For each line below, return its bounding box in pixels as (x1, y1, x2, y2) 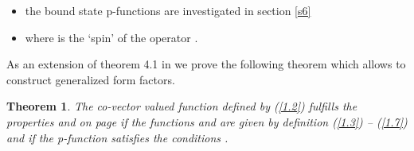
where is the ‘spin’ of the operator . (25, 29, 198, 45)
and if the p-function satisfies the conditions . (6, 129, 228, 145)
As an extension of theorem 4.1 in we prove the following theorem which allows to (6, 56, 406, 72)
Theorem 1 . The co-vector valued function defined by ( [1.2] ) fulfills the (6, 98, 357, 114)
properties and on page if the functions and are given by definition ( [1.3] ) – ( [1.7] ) (6, 113, 408, 130)
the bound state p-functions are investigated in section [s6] (25, 2, 311, 18)
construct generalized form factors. (6, 71, 175, 87)
